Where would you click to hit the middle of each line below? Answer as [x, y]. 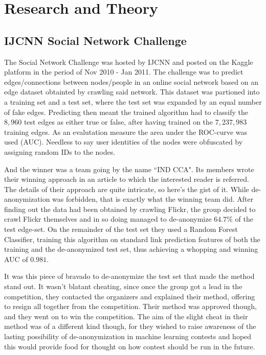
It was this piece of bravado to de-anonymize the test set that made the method [129, 276]
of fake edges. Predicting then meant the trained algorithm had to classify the [126, 112]
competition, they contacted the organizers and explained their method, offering [130, 296]
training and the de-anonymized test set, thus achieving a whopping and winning [131, 249]
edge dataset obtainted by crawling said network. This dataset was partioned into [132, 92]
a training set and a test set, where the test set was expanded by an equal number [133, 101]
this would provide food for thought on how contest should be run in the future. [130, 346]
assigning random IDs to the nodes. [60, 151]
